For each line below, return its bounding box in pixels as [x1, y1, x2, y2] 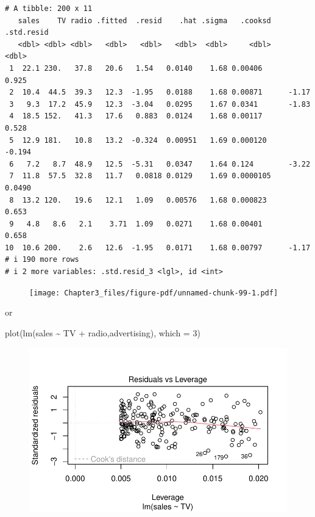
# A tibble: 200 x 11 [5, 4, 93, 13]
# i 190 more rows [5, 255, 79, 264]
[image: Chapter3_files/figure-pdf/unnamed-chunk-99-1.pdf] [29, 288, 278, 297]
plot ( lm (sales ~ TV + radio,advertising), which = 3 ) [5, 326, 200, 339]
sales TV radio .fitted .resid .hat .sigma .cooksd [18, 16, 271, 25]
